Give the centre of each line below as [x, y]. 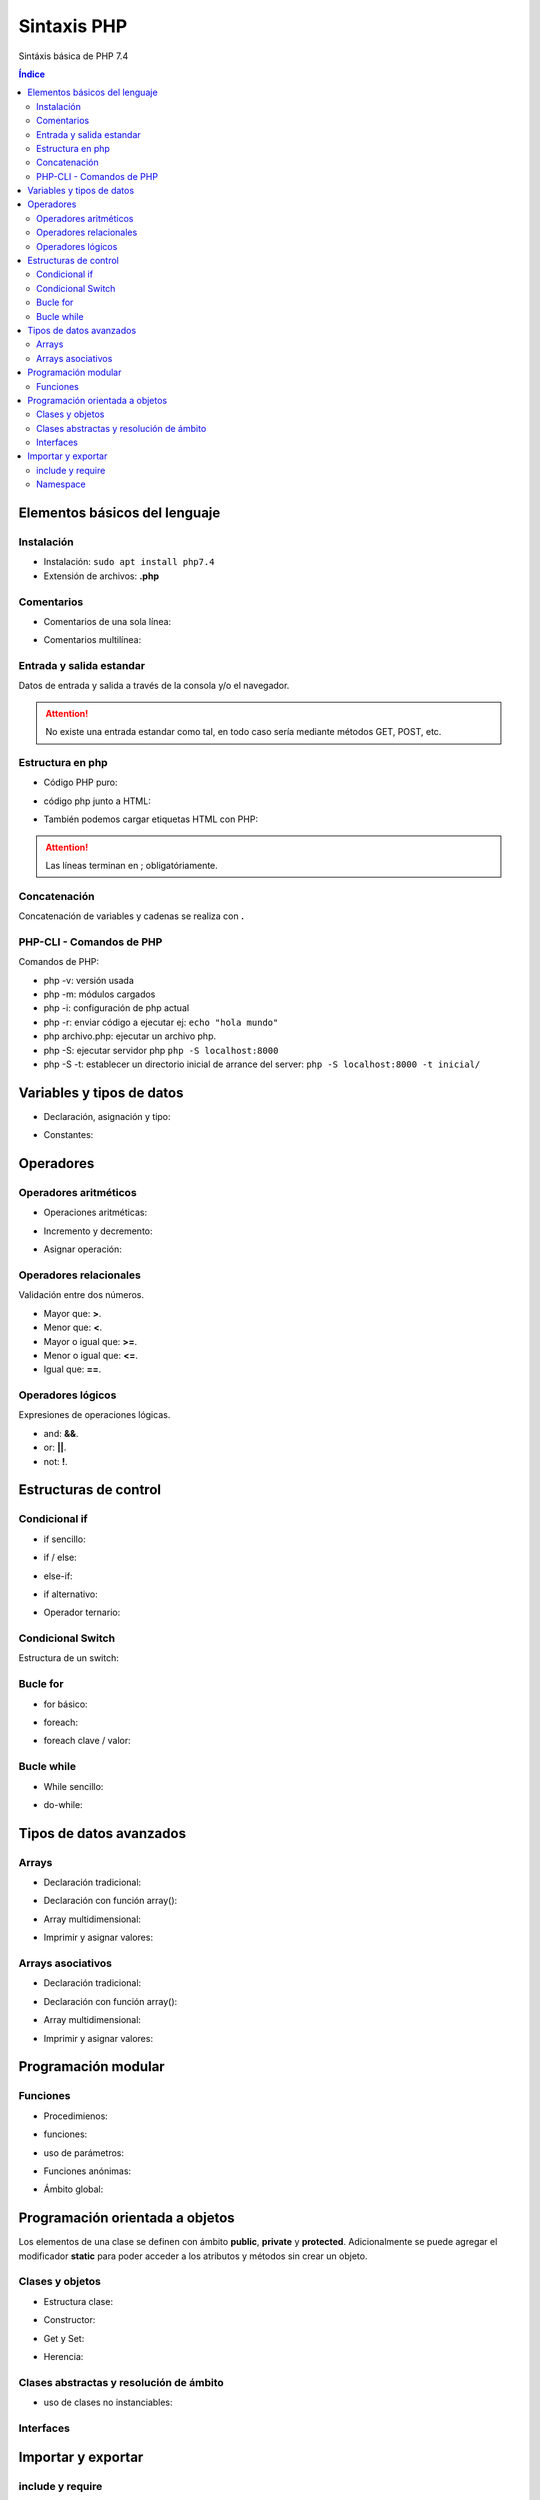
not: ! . [55, 1461]
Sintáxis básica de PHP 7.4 [73, 56]
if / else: [60, 1557]
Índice [31, 74]
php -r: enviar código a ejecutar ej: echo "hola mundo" [161, 1022]
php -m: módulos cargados [99, 994]
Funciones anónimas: [87, 2171]
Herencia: [63, 2356]
